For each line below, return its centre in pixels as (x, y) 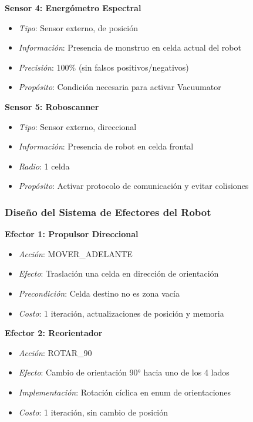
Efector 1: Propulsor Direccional (72, 234)
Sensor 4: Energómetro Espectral (73, 8)
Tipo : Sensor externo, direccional (77, 126)
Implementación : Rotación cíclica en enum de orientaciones (125, 392)
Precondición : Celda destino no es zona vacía (99, 293)
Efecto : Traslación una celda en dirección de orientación (119, 273)
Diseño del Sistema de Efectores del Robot (108, 212)
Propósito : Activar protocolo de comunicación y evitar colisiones (134, 186)
